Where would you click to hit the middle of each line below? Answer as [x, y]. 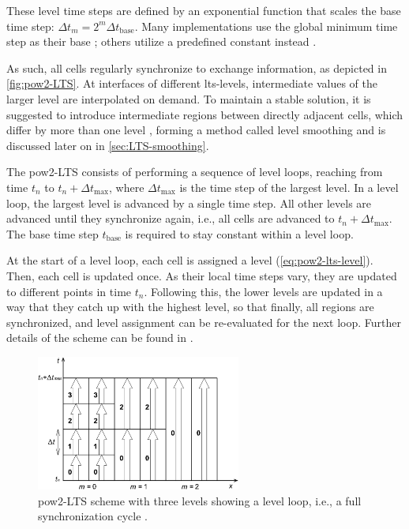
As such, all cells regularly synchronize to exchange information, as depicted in [197, 68]
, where [127, 187]
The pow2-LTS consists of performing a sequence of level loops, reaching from [195, 172]
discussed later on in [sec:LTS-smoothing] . [108, 145]
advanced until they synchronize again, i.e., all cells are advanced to [171, 218]
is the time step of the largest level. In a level [289, 187]
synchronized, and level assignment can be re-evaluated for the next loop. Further [204, 322]
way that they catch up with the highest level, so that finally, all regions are [190, 307]
